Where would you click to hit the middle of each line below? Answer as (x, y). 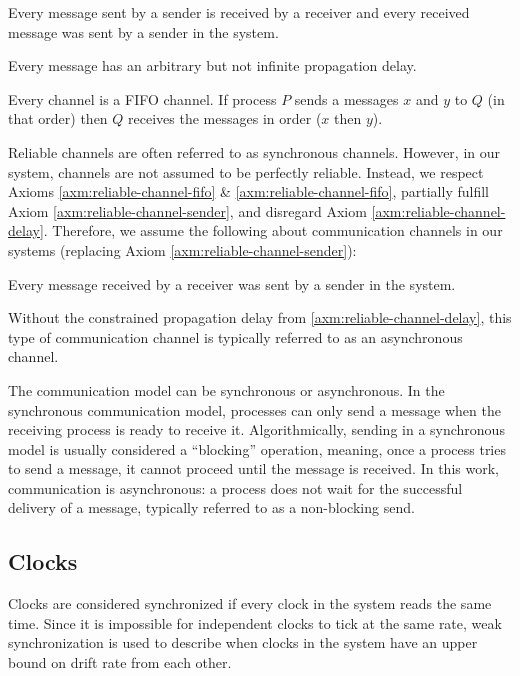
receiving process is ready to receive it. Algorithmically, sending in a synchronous (256, 429)
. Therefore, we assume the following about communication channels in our (273, 230)
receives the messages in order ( (225, 118)
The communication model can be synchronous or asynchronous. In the (226, 389)
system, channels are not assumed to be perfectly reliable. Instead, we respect (246, 171)
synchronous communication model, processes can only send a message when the (254, 409)
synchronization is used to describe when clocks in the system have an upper (243, 642)
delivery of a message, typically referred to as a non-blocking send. (211, 507)
